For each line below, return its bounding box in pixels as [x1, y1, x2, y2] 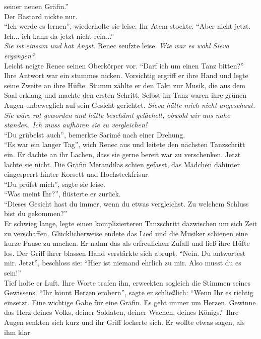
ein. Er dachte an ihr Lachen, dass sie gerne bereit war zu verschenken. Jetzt [4, 149, 241, 159]
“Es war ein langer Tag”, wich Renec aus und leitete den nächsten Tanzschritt [4, 139, 245, 150]
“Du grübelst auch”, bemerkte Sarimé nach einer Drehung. [4, 129, 185, 140]
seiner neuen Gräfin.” [4, 1, 69, 11]
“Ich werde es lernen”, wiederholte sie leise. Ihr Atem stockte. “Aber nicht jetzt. [4, 21, 251, 31]
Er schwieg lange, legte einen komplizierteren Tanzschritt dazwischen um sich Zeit [4, 218, 257, 229]
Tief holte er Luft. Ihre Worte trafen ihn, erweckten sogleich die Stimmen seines [4, 277, 251, 288]
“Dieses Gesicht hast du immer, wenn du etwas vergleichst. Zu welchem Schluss [4, 198, 249, 209]
